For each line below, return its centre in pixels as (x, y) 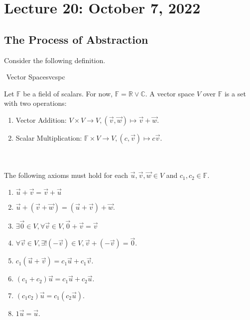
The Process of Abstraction (76, 39)
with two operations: (35, 103)
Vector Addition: (41, 120)
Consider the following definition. (55, 60)
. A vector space (170, 93)
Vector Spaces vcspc (36, 77)
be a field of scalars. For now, (68, 93)
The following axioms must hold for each (66, 175)
